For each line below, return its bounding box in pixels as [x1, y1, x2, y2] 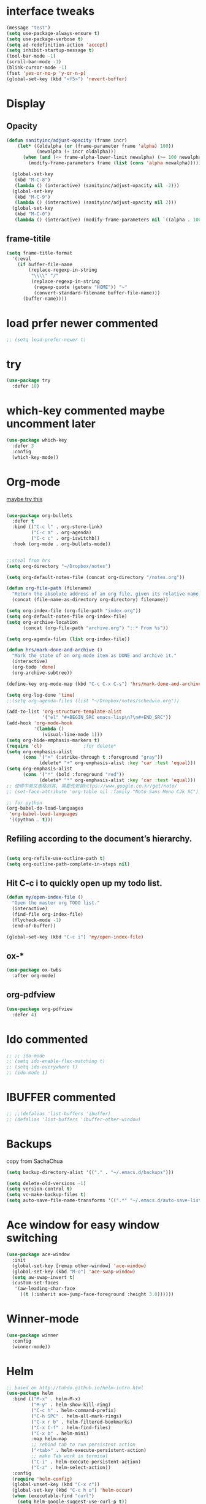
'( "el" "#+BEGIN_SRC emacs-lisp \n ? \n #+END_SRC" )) [42, 715, 172, 721]
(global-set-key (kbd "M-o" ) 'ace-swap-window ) [12, 1268, 136, 1275]
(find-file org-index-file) [12, 911, 84, 918]
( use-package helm [6, 1391, 53, 1397]
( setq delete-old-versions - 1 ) [6, 1180, 86, 1186]
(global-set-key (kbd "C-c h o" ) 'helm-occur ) [12, 1487, 133, 1494]
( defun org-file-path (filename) [6, 585, 92, 591]
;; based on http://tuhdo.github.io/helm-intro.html [6, 1384, 144, 1391]
